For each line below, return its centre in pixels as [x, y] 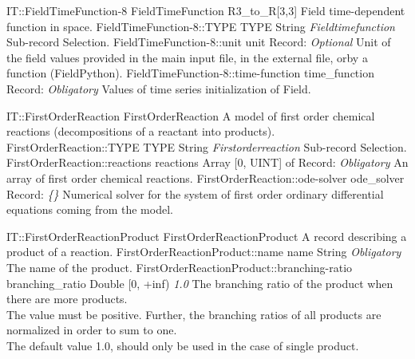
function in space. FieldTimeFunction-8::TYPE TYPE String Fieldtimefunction [201, 26]
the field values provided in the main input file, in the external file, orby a [187, 57]
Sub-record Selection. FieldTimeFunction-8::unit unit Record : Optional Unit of [199, 42]
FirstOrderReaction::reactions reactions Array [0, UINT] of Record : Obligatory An [207, 162]
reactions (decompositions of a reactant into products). [141, 131]
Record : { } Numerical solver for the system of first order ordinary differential [195, 193]
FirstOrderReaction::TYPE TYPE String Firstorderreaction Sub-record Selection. [207, 146]
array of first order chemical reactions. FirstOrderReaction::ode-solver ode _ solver [206, 178]
